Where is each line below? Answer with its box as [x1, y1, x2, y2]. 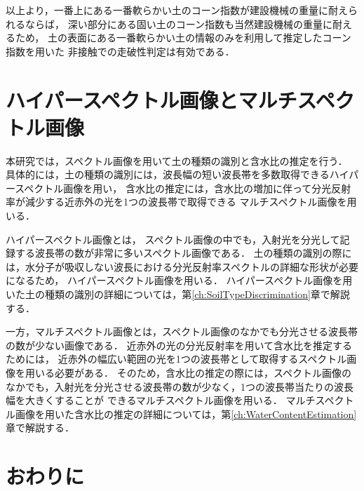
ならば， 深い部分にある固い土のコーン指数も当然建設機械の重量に [25, 16, 332, 31]
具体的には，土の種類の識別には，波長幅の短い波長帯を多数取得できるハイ [6, 167, 349, 182]
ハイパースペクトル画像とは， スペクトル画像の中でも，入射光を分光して [6, 231, 340, 246]
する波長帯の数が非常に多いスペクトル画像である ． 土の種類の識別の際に [15, 245, 352, 260]
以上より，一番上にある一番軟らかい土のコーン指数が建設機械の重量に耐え [6, 3, 349, 17]
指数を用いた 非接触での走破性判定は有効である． [6, 43, 235, 58]
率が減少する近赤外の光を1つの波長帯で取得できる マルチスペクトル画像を [6, 194, 347, 209]
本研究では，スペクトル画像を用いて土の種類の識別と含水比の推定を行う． [6, 153, 348, 168]
